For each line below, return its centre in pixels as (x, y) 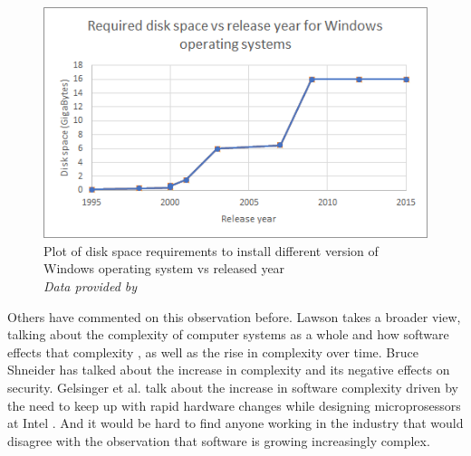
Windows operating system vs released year (164, 268)
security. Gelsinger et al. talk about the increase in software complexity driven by (233, 388)
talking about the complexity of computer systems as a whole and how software (228, 334)
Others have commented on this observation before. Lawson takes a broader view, (234, 316)
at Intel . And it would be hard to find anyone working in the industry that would (235, 423)
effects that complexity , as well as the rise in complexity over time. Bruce (213, 351)
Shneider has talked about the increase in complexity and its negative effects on (229, 370)
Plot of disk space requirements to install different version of (211, 250)
